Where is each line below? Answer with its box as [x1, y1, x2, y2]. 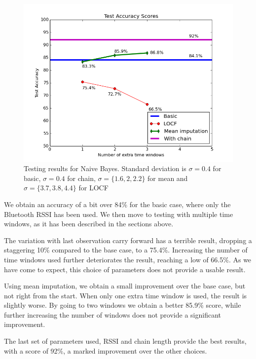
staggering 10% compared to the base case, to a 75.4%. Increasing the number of [4, 245, 248, 255]
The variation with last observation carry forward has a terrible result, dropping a [4, 235, 252, 245]
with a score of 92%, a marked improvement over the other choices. [4, 345, 207, 356]
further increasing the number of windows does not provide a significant [4, 309, 221, 320]
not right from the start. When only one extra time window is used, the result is [4, 290, 247, 300]
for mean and [147, 173, 188, 183]
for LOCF [78, 182, 109, 193]
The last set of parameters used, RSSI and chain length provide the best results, [4, 336, 247, 346]
